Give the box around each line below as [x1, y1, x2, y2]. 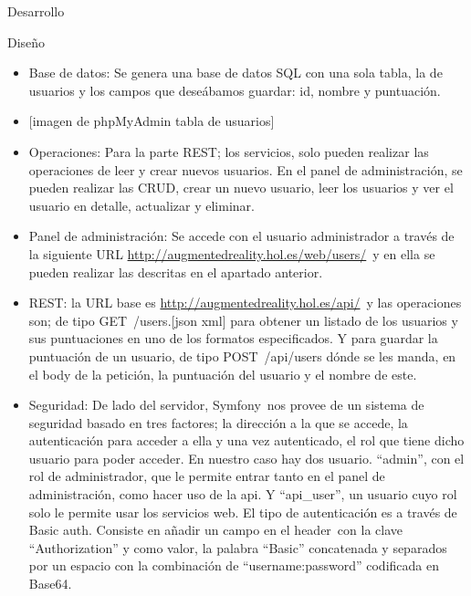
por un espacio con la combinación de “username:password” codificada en [28, 556, 439, 575]
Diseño [7, 32, 46, 51]
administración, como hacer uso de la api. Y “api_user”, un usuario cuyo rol [28, 485, 457, 504]
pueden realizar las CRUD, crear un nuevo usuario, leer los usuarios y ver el [28, 178, 454, 197]
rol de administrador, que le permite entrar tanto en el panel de [28, 466, 385, 486]
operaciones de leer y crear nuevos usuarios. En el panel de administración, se [28, 160, 463, 179]
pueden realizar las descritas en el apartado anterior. [28, 262, 323, 281]
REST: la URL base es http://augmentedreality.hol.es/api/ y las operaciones [28, 293, 462, 312]
